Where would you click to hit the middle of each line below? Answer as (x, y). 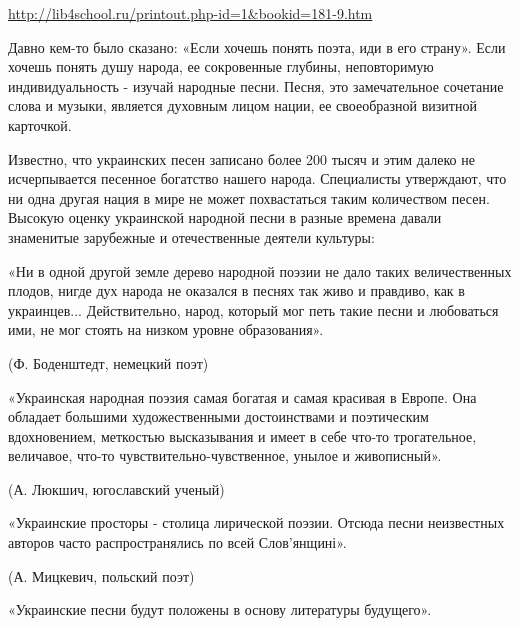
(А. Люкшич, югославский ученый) (116, 488)
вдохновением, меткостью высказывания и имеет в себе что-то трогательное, (242, 435)
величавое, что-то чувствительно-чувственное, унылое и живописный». (225, 455)
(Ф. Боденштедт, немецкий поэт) (108, 362)
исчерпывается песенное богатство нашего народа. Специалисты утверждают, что (257, 178)
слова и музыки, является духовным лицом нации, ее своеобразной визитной (242, 105)
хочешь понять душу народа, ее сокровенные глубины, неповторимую (221, 66)
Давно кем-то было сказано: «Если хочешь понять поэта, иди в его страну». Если (257, 46)
